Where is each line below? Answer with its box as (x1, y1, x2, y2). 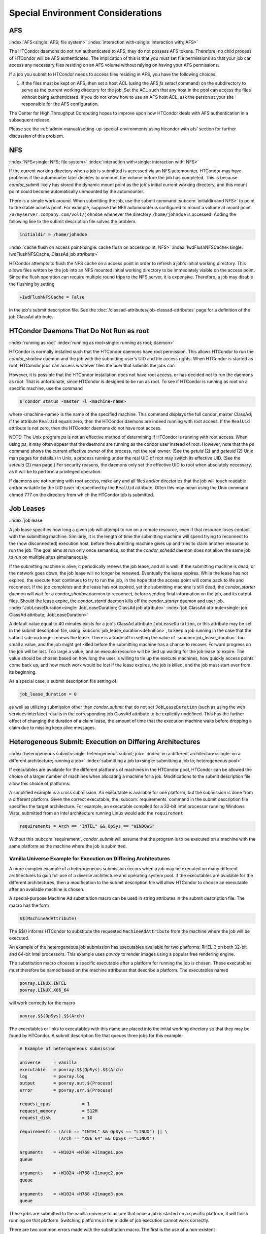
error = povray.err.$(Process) (19, 1087, 113, 1093)
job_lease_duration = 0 (19, 692, 77, 697)
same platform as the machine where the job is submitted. (9, 843, 127, 849)
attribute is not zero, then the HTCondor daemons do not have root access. (9, 425, 162, 431)
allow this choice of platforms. (9, 780, 70, 786)
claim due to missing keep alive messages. (9, 725, 96, 731)
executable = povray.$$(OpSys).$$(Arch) (19, 1067, 124, 1072)
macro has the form (9, 902, 49, 908)
